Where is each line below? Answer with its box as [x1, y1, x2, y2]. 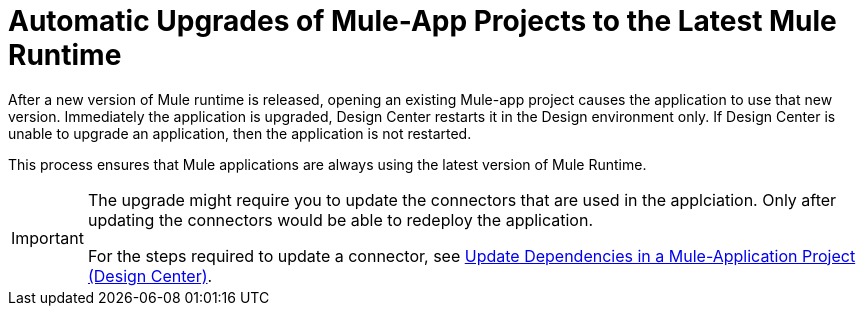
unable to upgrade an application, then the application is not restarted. [8, 124, 472, 142]
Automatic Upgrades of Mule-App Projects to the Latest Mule [8, 4, 837, 38]
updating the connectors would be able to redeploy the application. [87, 209, 594, 230]
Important [11, 227, 84, 248]
